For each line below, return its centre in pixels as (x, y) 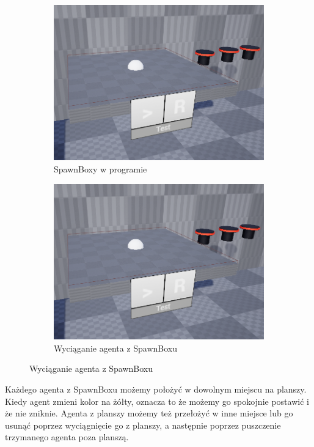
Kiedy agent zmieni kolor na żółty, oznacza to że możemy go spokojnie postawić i (157, 401)
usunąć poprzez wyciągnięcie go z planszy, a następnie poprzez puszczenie (143, 425)
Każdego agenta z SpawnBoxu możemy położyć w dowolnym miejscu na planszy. (156, 389)
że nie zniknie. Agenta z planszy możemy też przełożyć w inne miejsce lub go (149, 413)
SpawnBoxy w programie (100, 169)
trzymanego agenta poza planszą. (67, 437)
